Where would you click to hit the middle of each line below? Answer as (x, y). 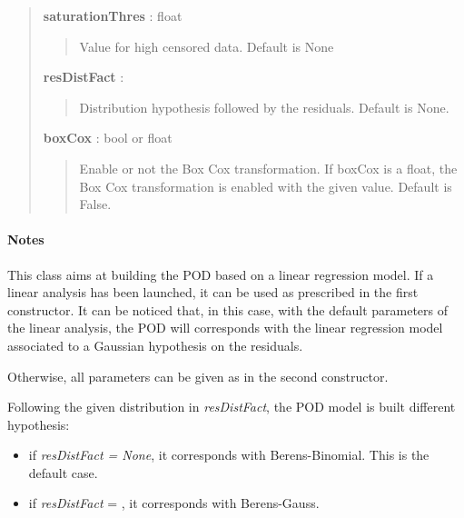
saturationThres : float (113, 15)
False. (95, 204)
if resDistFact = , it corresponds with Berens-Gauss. (174, 503)
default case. (63, 472)
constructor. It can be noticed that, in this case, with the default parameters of (228, 309)
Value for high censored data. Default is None (207, 46)
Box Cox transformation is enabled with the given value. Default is (266, 186)
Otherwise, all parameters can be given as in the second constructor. (198, 376)
